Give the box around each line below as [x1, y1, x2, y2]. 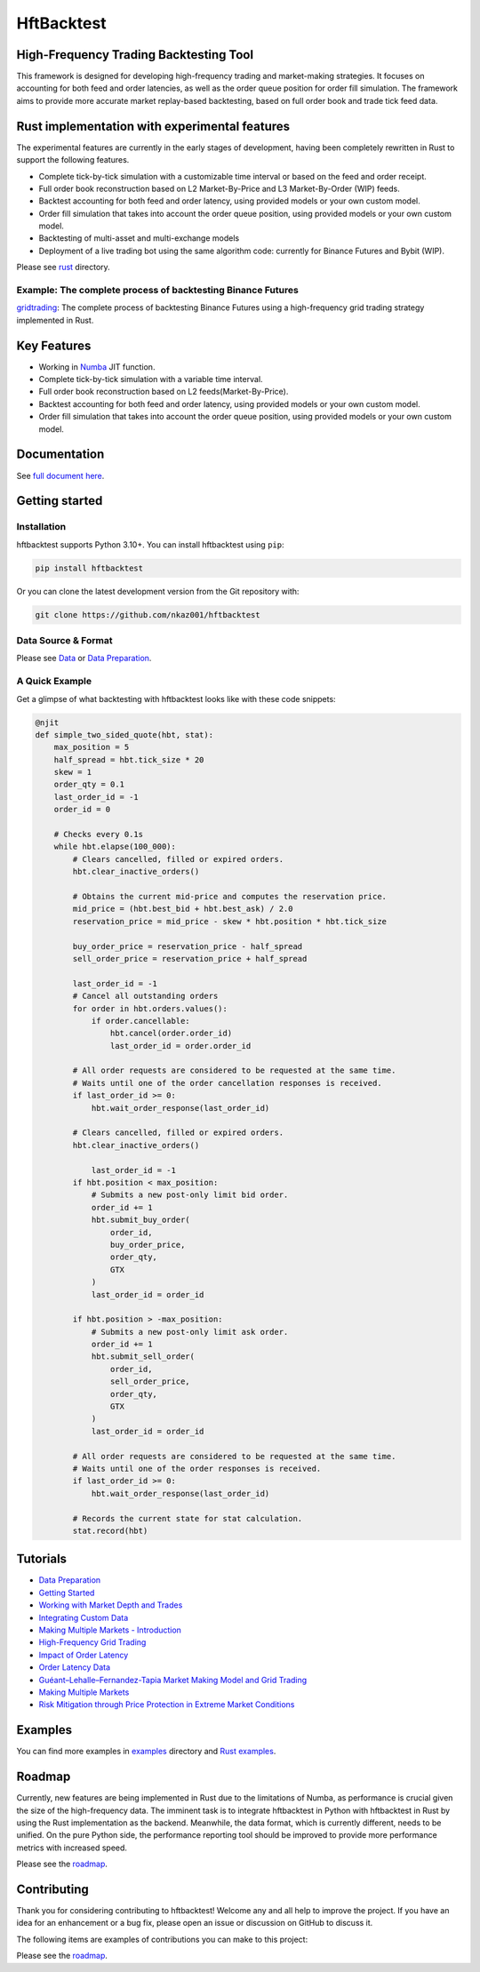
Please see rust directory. [16, 262, 110, 273]
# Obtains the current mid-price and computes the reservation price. [72, 891, 387, 901]
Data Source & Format [16, 635, 113, 647]
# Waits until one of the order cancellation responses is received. [72, 1078, 382, 1088]
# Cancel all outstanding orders [72, 991, 219, 1002]
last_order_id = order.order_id [109, 1041, 252, 1050]
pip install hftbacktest [35, 563, 144, 573]
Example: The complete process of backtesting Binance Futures [16, 284, 300, 297]
